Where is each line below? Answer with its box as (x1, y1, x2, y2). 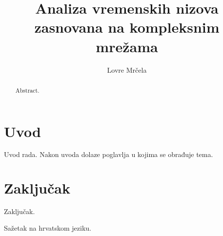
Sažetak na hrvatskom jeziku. (4, 222, 92, 233)
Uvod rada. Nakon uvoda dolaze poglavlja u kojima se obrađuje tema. (4, 149, 213, 159)
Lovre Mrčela (107, 64, 147, 75)
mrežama (96, 36, 158, 56)
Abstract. (15, 86, 40, 94)
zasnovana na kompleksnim (34, 17, 220, 37)
